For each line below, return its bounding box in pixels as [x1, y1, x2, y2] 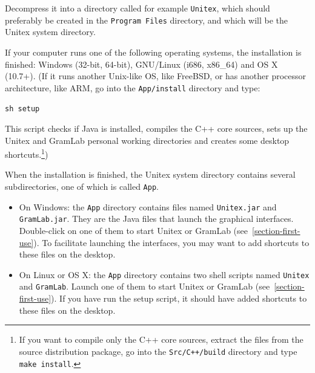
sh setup [5, 105, 40, 114]
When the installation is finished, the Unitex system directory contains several [5, 168, 296, 181]
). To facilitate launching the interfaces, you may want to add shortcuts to [33, 236, 310, 248]
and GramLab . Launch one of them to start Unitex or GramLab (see [19, 280, 270, 293]
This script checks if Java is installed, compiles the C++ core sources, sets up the [5, 122, 308, 134]
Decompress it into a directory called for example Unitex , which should [5, 2, 270, 14]
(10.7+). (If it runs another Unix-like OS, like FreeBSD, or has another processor [5, 70, 307, 82]
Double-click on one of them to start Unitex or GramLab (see [19, 224, 248, 236]
